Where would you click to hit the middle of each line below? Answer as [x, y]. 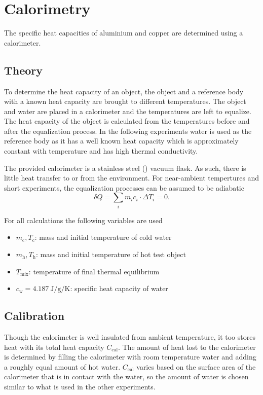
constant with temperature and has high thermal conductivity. [101, 151]
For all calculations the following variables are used [83, 220]
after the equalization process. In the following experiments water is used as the [128, 131]
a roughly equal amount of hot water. [62, 366]
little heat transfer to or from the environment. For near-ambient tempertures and [132, 178]
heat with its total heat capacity [54, 347]
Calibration [34, 316]
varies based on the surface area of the [196, 366]
